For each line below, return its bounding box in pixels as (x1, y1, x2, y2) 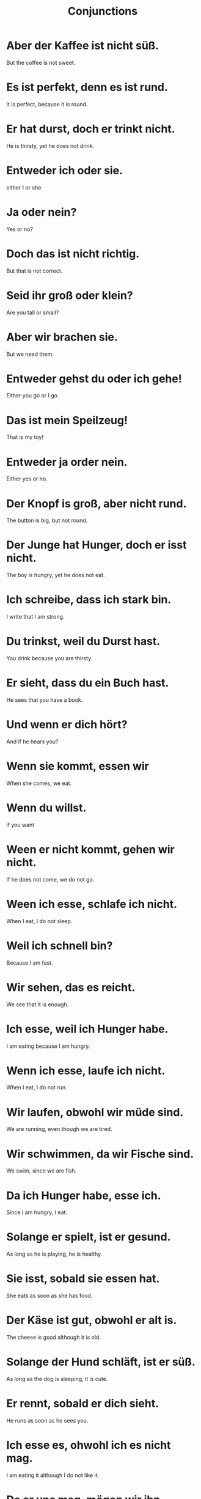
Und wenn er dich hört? (6, 718, 128, 732)
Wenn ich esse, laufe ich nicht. (6, 1064, 166, 1077)
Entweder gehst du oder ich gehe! (6, 372, 182, 386)
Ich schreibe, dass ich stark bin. (6, 593, 172, 606)
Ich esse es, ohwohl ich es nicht (6, 1438, 171, 1453)
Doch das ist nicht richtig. (6, 246, 140, 260)
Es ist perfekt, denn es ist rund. (6, 81, 168, 94)
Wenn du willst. (6, 801, 87, 815)
